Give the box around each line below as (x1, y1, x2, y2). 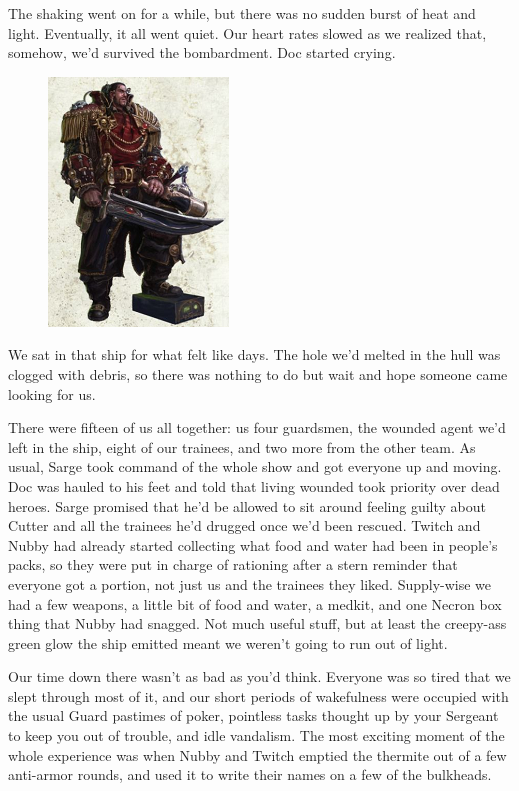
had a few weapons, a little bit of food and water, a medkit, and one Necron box (8, 593, 502, 614)
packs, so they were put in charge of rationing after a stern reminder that (8, 554, 458, 575)
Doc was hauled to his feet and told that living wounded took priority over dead (8, 475, 500, 496)
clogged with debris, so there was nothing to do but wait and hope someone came (8, 363, 508, 384)
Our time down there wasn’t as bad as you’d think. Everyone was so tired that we (8, 666, 511, 687)
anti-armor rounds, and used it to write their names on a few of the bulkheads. (8, 764, 492, 785)
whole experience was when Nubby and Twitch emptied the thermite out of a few (8, 744, 507, 765)
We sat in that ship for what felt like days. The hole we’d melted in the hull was (8, 344, 501, 365)
